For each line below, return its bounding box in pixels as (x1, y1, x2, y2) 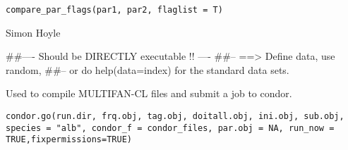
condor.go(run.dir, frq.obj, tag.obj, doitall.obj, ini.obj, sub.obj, (6, 111, 344, 122)
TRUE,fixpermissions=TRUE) (6, 135, 132, 145)
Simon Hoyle (6, 25, 61, 39)
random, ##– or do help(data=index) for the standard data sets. (6, 62, 289, 77)
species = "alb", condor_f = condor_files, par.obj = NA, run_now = (6, 123, 335, 133)
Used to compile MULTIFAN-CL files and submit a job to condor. (6, 86, 292, 101)
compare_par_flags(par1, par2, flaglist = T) (6, 5, 223, 15)
